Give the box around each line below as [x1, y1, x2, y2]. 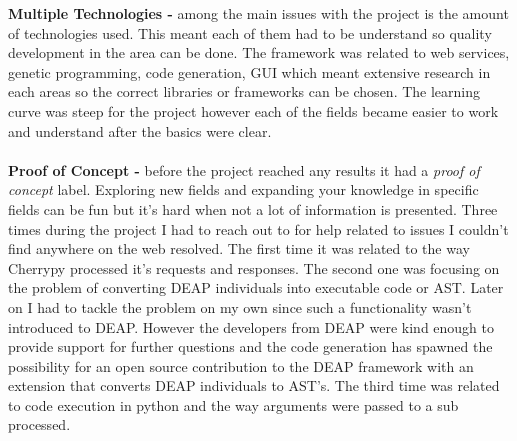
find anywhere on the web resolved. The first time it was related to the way [8, 238, 470, 259]
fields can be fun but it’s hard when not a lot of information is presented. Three [8, 198, 498, 219]
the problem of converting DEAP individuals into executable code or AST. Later [8, 277, 504, 298]
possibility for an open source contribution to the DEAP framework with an [8, 355, 474, 376]
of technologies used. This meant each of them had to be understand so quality [8, 22, 492, 43]
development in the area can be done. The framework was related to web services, [8, 42, 510, 63]
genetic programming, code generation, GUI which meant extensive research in [8, 61, 491, 82]
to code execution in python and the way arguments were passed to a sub [8, 394, 459, 415]
